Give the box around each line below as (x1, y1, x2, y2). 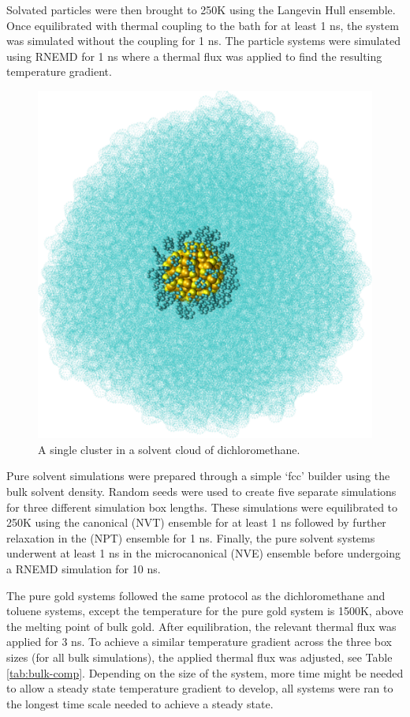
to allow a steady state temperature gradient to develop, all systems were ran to (6, 680, 393, 696)
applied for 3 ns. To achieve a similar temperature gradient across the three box (6, 633, 393, 650)
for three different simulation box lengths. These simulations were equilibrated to (6, 498, 398, 515)
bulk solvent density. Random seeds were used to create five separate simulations (6, 483, 397, 500)
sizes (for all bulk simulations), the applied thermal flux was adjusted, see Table (6, 649, 393, 666)
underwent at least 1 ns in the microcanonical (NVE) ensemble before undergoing (6, 545, 401, 561)
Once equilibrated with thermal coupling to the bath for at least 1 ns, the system (6, 17, 399, 33)
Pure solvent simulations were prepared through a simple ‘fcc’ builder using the (6, 467, 390, 484)
